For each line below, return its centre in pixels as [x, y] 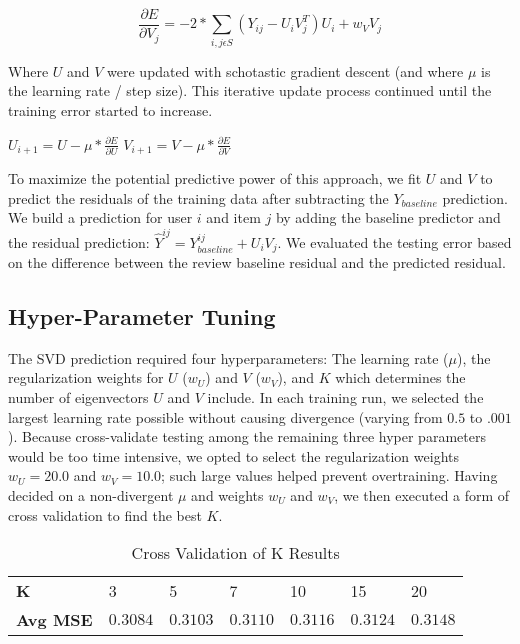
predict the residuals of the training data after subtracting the [198, 197]
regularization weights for [86, 377]
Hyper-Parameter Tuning [142, 315]
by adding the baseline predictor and [388, 217]
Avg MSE [54, 620]
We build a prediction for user [100, 217]
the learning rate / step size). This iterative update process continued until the [250, 90]
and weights [227, 494]
